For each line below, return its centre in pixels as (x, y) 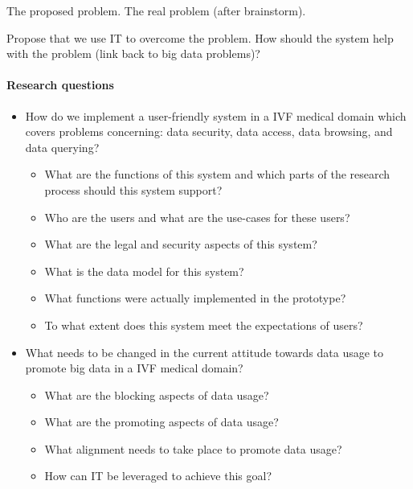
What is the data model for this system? (144, 271)
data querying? (62, 147)
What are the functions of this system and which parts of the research (217, 174)
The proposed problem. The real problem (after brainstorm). (156, 10)
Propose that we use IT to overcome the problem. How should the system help (200, 37)
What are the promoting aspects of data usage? (162, 422)
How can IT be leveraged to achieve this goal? (158, 476)
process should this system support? (133, 189)
